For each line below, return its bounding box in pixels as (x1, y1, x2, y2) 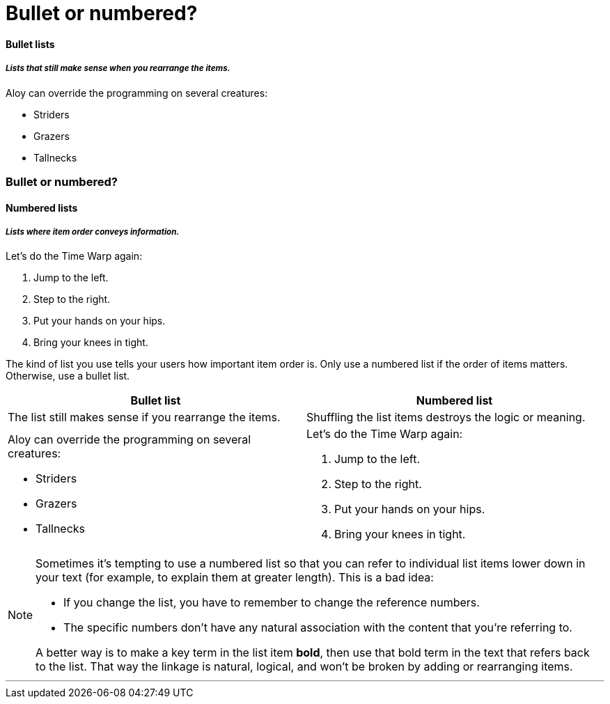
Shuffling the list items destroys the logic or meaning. (306, 410, 586, 425)
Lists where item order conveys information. (6, 226, 180, 237)
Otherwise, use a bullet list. (6, 370, 130, 382)
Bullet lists (6, 38, 55, 50)
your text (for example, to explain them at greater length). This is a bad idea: (36, 570, 434, 585)
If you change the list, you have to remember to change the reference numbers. (63, 595, 480, 610)
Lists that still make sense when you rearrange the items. (6, 63, 230, 74)
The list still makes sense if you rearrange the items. (8, 410, 281, 425)
